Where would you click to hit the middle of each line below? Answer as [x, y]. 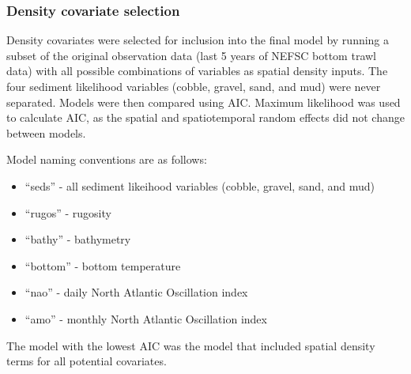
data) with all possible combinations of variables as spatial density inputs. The [197, 71]
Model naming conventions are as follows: [107, 159]
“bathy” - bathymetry [78, 239]
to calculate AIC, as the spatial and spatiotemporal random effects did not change [205, 117]
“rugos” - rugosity [68, 212]
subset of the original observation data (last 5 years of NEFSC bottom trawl [191, 55]
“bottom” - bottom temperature [103, 265]
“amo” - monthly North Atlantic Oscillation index [146, 318]
